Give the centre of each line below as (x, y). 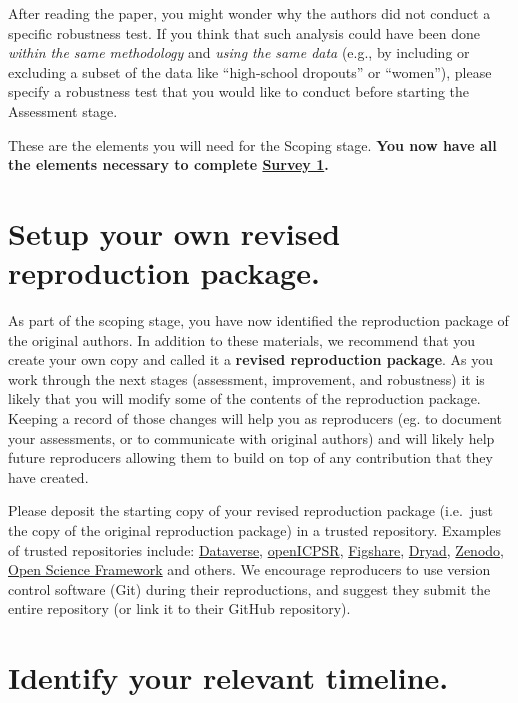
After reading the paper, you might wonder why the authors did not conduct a (249, 13)
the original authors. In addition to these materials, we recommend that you (242, 339)
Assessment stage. (63, 110)
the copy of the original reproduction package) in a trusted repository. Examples (255, 530)
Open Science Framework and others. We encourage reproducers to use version (249, 569)
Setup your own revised (174, 232)
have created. (48, 476)
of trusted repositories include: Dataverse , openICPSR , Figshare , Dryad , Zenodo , (256, 549)
